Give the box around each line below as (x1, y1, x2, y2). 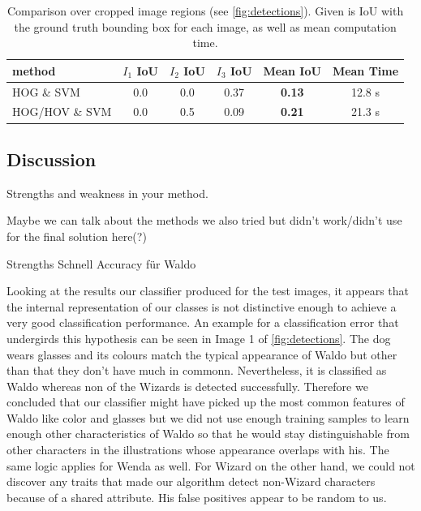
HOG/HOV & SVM (12, 103, 112, 120)
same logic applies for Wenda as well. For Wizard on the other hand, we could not (6, 457, 415, 474)
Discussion (6, 146, 97, 171)
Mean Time (332, 62, 399, 79)
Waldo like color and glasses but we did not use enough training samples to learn (6, 409, 410, 426)
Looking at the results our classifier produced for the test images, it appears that (6, 282, 410, 299)
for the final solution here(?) (6, 227, 147, 244)
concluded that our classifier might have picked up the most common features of (6, 393, 405, 410)
